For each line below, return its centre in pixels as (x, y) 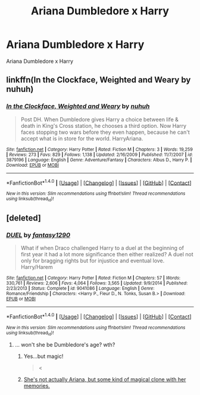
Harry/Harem (37, 267)
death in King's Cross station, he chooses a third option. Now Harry (103, 125)
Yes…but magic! (43, 356)
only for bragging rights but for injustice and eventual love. (93, 261)
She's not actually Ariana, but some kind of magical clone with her (105, 379)
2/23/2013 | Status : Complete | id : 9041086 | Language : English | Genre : (80, 289)
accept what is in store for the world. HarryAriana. (82, 138)
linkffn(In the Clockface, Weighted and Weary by (99, 80)
